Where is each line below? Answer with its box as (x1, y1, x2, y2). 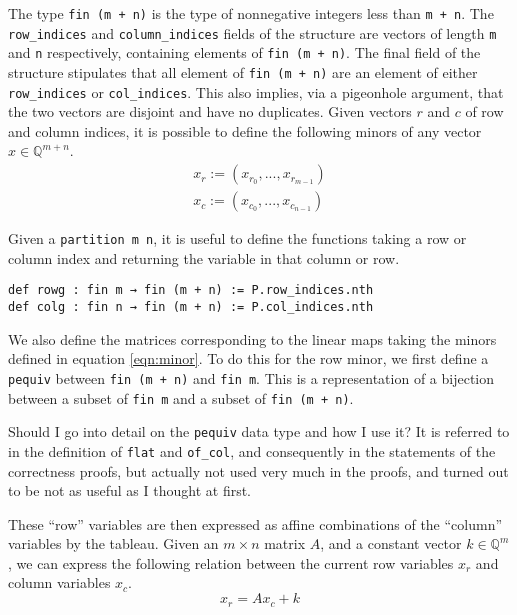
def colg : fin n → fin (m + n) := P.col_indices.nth (8, 300, 374, 315)
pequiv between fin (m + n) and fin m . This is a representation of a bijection (8, 367, 495, 388)
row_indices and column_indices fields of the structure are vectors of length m (8, 22, 497, 43)
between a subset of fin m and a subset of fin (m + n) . (8, 387, 354, 408)
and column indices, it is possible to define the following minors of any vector (8, 120, 482, 141)
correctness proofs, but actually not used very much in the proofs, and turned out (8, 460, 509, 481)
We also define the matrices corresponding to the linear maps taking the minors (8, 328, 497, 349)
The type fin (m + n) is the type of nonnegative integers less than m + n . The (8, 3, 494, 23)
